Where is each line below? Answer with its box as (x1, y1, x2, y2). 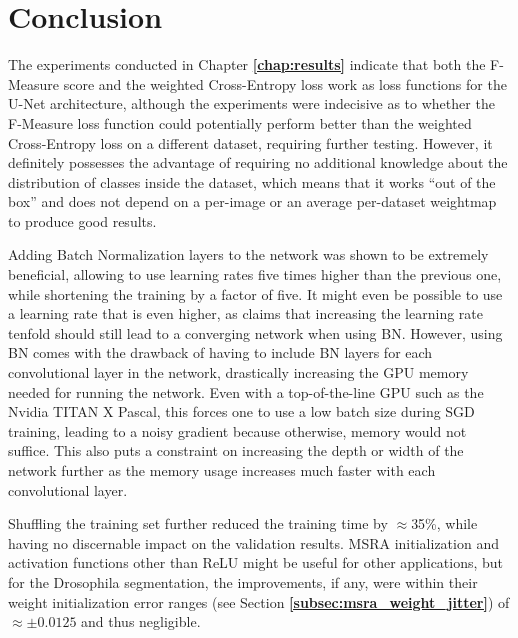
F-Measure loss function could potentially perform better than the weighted (8, 112, 472, 133)
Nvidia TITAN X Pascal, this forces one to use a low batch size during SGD (8, 401, 475, 422)
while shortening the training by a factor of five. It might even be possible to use (8, 283, 503, 304)
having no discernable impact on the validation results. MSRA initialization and (8, 532, 499, 553)
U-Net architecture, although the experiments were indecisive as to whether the (8, 93, 495, 114)
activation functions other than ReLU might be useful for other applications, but (8, 552, 504, 573)
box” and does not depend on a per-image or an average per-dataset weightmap (8, 191, 497, 212)
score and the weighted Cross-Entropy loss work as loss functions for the (63, 73, 507, 94)
